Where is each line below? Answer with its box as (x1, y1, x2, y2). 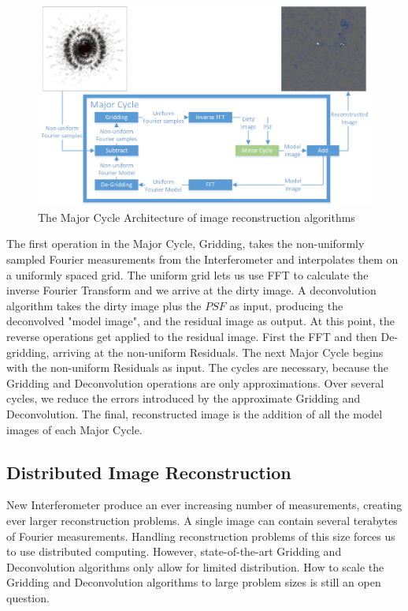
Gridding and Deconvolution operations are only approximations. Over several (6, 374, 384, 391)
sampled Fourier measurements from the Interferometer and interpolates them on (6, 251, 399, 268)
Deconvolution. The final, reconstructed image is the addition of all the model (6, 405, 383, 422)
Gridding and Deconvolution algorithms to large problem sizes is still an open (6, 574, 381, 590)
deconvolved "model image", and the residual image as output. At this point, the (6, 313, 395, 329)
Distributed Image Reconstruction (6, 459, 291, 484)
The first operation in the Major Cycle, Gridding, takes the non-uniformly (6, 235, 365, 252)
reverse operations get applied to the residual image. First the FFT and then (6, 328, 377, 344)
